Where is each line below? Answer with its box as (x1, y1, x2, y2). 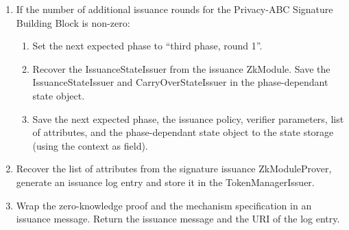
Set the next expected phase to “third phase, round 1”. (32, 38, 263, 53)
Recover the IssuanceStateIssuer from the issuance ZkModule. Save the (32, 61, 330, 76)
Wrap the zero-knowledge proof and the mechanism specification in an (16, 198, 312, 212)
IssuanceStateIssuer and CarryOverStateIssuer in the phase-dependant (32, 75, 328, 89)
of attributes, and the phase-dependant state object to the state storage (32, 125, 334, 139)
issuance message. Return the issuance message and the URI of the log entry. (16, 211, 340, 226)
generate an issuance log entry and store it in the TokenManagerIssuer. (16, 174, 315, 189)
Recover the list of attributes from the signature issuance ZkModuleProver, (16, 161, 332, 176)
